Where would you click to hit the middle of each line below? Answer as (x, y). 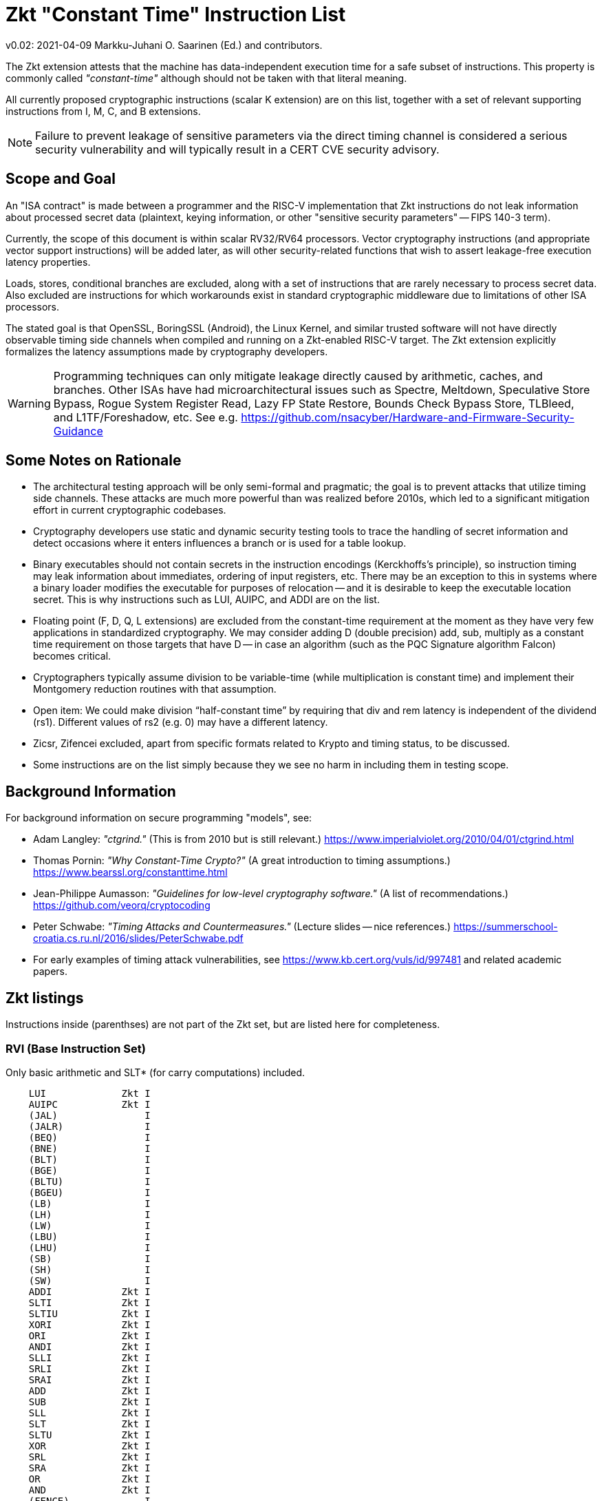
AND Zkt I (89, 1490)
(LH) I (89, 1214)
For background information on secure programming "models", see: (159, 818)
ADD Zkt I (89, 1390)
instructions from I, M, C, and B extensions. (103, 111)
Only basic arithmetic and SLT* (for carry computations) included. (155, 1072)
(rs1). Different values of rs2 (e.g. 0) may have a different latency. (181, 722)
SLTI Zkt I (89, 1302)
